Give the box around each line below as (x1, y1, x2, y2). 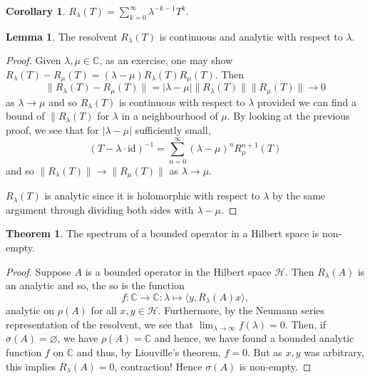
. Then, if (284, 316, 327, 331)
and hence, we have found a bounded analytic (154, 331, 354, 346)
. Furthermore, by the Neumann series (158, 303, 325, 318)
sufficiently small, (135, 123, 211, 137)
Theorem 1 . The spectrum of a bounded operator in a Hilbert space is (6, 226, 319, 241)
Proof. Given (6, 53, 61, 68)
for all (91, 303, 117, 318)
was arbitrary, (304, 345, 364, 360)
